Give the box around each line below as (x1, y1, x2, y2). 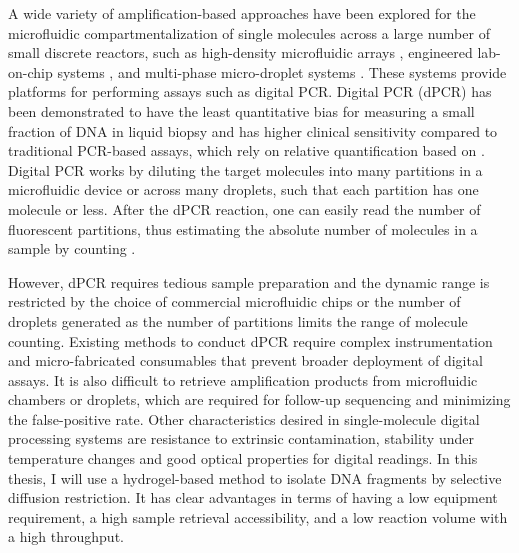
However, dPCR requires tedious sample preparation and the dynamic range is (8, 271, 490, 292)
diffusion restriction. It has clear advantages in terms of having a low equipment (8, 487, 498, 508)
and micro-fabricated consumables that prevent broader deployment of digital (8, 350, 483, 371)
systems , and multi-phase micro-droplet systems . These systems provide (57, 61, 507, 82)
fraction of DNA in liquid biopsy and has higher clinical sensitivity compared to (8, 120, 498, 141)
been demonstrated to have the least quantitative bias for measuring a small (8, 100, 475, 121)
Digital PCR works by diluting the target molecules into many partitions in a (8, 159, 483, 180)
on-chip (8, 61, 53, 82)
